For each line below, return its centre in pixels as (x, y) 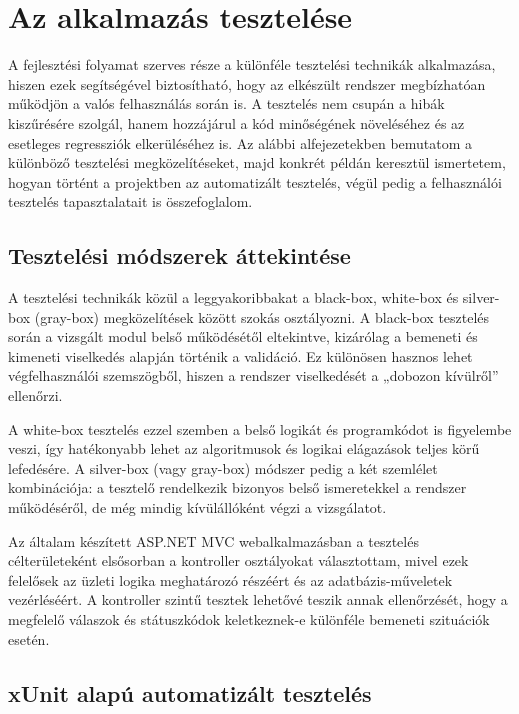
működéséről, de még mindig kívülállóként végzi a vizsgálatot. (197, 507)
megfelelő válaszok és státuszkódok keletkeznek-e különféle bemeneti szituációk (249, 618)
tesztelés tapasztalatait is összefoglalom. (130, 201)
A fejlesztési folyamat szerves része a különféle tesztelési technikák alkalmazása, (252, 64)
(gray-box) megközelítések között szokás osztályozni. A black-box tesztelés (262, 316)
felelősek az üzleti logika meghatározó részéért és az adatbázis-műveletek (230, 579)
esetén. (29, 638)
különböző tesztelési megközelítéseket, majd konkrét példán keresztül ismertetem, (257, 162)
